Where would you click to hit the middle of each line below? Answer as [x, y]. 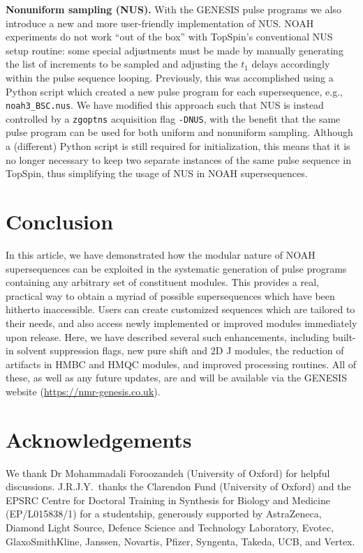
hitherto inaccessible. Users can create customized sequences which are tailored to [180, 309]
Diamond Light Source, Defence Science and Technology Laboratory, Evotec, [170, 527]
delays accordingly [291, 64]
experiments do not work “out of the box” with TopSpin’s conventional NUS [169, 37]
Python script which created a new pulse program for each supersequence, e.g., [174, 91]
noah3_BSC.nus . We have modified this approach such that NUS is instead [165, 105]
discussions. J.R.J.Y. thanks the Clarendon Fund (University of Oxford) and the [178, 486]
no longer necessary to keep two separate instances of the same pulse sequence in [178, 159]
